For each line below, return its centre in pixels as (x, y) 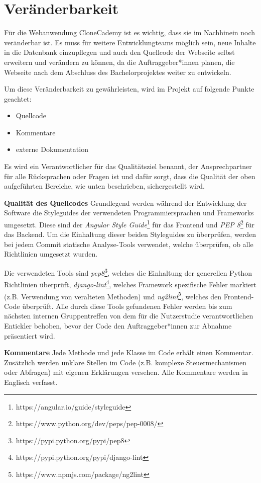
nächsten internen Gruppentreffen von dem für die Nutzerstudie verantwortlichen (129, 316)
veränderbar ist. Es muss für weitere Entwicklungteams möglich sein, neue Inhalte (130, 42)
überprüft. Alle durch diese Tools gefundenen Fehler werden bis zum (127, 306)
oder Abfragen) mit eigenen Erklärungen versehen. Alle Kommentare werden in (126, 372)
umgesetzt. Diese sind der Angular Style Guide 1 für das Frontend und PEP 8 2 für (129, 224)
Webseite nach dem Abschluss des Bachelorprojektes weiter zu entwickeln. (118, 72)
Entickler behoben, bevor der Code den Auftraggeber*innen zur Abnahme (118, 326)
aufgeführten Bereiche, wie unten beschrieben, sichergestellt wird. (105, 186)
